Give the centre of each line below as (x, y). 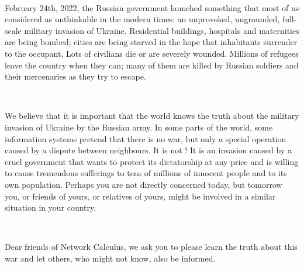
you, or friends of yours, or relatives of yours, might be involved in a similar (140, 196)
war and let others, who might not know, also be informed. (110, 258)
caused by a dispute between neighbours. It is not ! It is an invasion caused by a (148, 150)
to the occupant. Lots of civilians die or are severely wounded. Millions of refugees (152, 53)
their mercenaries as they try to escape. (75, 76)
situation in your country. (51, 207)
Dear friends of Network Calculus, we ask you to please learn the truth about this (151, 247)
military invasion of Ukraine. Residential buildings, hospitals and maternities (162, 30)
